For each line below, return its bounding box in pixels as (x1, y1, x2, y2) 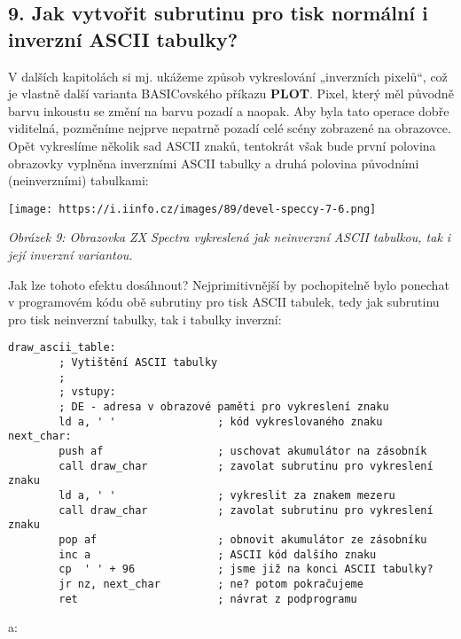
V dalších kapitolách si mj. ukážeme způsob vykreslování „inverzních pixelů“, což (8, 66, 448, 85)
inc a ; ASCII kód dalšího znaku (59, 548, 377, 561)
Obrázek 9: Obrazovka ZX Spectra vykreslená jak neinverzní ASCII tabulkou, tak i (8, 228, 451, 246)
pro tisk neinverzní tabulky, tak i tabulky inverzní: (8, 309, 282, 328)
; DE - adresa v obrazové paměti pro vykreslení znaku (59, 401, 389, 413)
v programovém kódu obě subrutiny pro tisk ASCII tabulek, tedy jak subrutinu (8, 292, 440, 311)
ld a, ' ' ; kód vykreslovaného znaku (59, 415, 383, 428)
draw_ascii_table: (8, 341, 116, 355)
